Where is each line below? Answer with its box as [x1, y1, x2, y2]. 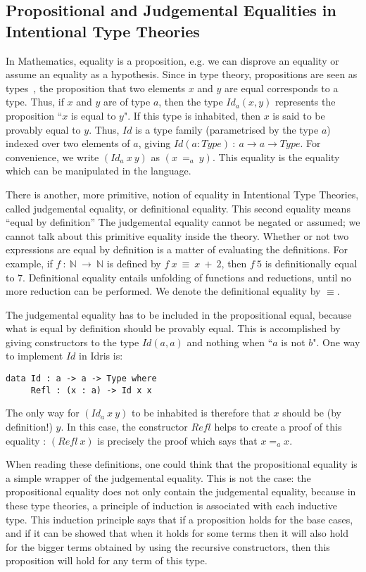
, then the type [158, 94, 223, 109]
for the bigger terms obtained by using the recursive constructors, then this [6, 539, 330, 554]
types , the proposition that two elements [6, 80, 185, 95]
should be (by [282, 405, 341, 420]
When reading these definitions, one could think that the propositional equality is [6, 457, 358, 471]
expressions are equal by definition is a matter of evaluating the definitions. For [6, 242, 348, 257]
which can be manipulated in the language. [6, 163, 191, 178]
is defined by [106, 255, 161, 270]
